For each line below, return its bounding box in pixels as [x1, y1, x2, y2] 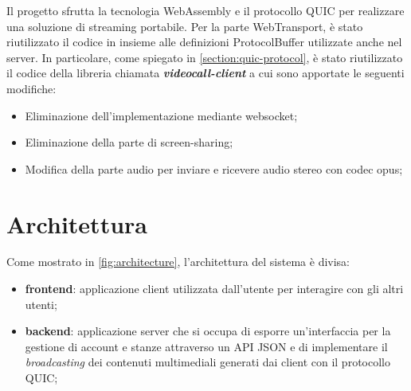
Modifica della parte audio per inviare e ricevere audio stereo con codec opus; [25, 160, 403, 177]
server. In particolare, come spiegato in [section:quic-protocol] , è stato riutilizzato [6, 49, 403, 65]
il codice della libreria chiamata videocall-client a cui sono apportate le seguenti [6, 65, 405, 81]
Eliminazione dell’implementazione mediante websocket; [25, 107, 298, 123]
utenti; [25, 295, 57, 312]
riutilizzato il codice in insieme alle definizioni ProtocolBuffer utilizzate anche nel [6, 33, 402, 50]
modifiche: [6, 80, 57, 96]
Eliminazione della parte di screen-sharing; [25, 134, 233, 151]
